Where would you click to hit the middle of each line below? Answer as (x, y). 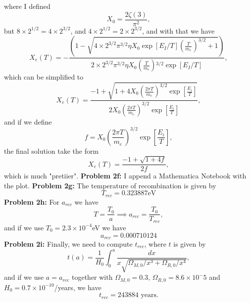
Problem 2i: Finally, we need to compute (68, 243)
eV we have (109, 227)
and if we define (28, 121)
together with (92, 277)
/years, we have (78, 287)
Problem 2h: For (32, 201)
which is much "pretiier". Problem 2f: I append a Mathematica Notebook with (125, 176)
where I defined (27, 6)
